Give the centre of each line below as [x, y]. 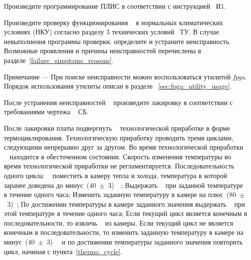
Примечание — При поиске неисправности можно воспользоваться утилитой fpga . [125, 76]
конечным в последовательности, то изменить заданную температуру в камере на [124, 232]
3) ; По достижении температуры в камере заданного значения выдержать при [126, 204]
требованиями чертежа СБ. [46, 112]
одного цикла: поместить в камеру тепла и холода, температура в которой [116, 175]
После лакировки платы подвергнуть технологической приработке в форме [117, 128]
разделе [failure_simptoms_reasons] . [59, 60]
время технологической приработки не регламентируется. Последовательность [119, 166]
